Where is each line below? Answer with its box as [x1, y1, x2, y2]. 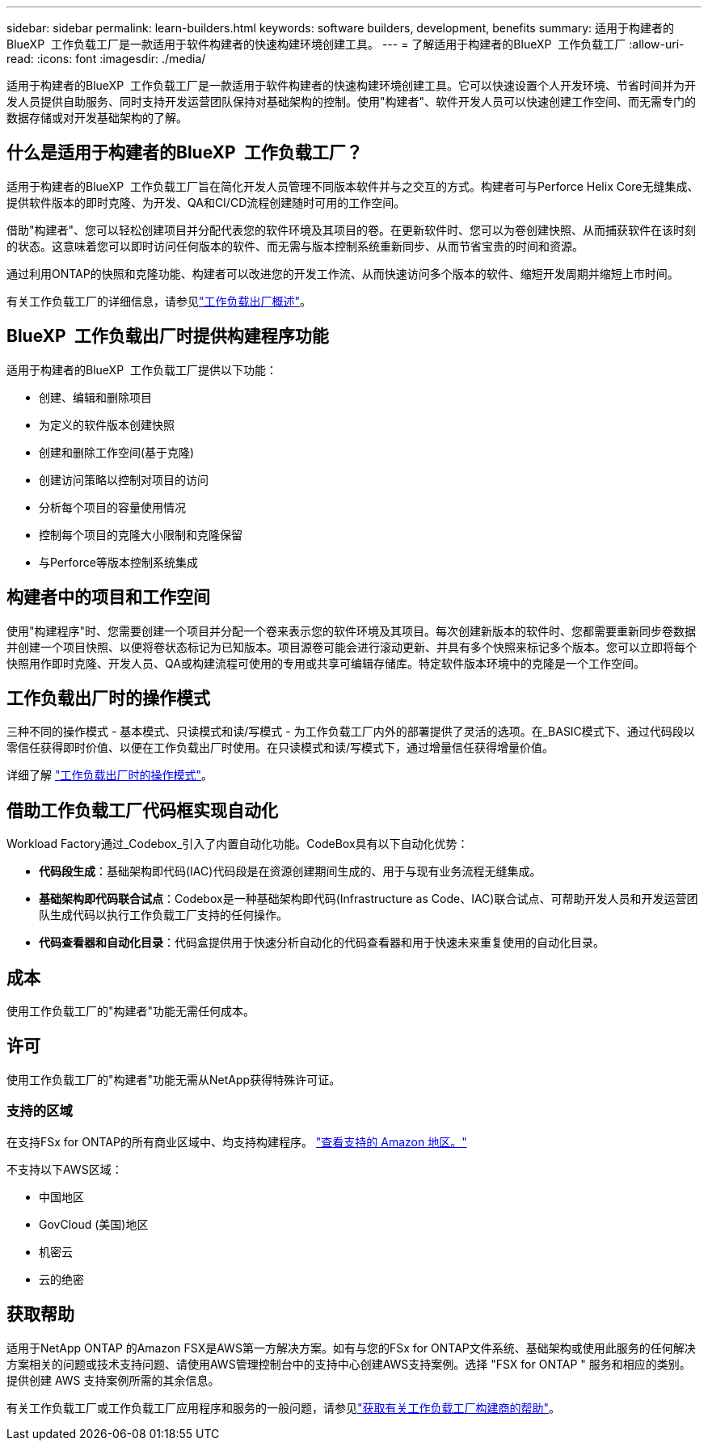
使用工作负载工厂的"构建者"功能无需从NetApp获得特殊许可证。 [6, 1072, 341, 1086]
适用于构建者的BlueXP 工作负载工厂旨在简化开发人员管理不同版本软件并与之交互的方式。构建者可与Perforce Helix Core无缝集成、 [6, 179, 699, 193]
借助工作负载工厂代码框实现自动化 [6, 799, 278, 821]
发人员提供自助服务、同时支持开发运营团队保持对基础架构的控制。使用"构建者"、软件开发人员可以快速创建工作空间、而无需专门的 [6, 95, 697, 108]
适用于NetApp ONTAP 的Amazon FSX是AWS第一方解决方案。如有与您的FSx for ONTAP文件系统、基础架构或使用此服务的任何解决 [6, 1340, 696, 1355]
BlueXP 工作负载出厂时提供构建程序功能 [6, 326, 329, 347]
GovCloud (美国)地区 [39, 1217, 149, 1231]
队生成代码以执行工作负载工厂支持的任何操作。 [39, 908, 288, 922]
